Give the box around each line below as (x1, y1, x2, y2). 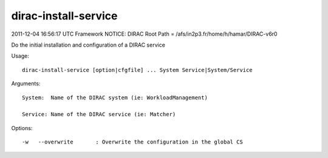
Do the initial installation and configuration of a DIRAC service (11, 41, 165, 48)
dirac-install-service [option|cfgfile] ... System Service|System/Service (22, 67, 253, 73)
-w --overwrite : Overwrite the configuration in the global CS (22, 139, 243, 145)
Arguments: (11, 80, 41, 87)
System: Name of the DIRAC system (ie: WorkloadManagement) (22, 94, 208, 101)
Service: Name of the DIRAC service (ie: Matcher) (22, 111, 176, 118)
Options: (11, 124, 33, 131)
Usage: (11, 52, 30, 60)
